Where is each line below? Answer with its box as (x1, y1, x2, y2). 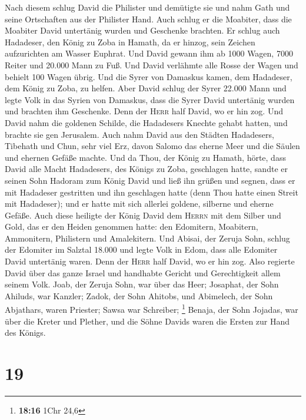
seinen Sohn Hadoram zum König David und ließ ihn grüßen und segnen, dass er (5, 174, 295, 186)
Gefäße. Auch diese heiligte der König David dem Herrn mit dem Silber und (5, 209, 281, 221)
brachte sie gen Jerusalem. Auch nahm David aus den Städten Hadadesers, (5, 128, 274, 140)
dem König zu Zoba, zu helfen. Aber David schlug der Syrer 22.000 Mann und (5, 82, 287, 94)
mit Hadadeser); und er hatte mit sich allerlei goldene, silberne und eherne (5, 197, 274, 210)
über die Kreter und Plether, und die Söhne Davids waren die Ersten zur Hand (5, 315, 290, 327)
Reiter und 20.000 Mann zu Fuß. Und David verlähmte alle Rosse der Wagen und (5, 58, 298, 71)
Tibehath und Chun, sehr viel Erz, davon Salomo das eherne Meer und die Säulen (5, 140, 300, 152)
